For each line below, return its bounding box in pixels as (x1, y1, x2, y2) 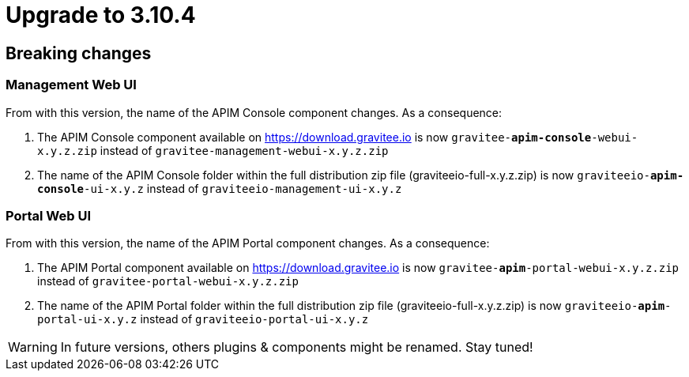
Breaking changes (6, 43, 152, 63)
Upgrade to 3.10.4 (6, 2, 196, 28)
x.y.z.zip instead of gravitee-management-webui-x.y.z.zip (37, 143, 389, 157)
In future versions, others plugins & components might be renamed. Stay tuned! (60, 339, 533, 356)
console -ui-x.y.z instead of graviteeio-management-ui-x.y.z (37, 181, 402, 195)
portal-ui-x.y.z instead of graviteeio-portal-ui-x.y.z (37, 312, 369, 326)
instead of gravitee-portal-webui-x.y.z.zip (37, 274, 299, 288)
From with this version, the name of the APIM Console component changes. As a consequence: (6, 105, 503, 119)
